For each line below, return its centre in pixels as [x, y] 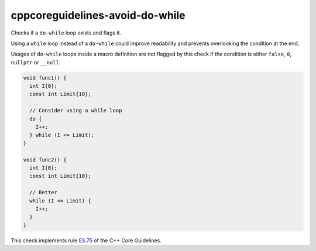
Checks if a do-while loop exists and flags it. [66, 33]
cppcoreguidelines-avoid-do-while [98, 15]
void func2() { [45, 160]
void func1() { [45, 78]
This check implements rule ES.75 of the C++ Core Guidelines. [86, 240]
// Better [44, 192]
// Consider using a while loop [76, 111]
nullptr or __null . [36, 62]
